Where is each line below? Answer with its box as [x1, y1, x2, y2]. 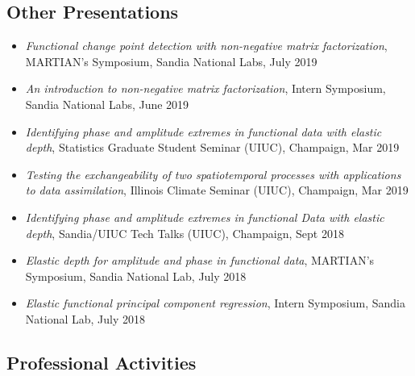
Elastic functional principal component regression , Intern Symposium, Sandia [25, 295, 405, 311]
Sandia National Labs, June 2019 [25, 95, 189, 112]
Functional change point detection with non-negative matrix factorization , [25, 37, 388, 54]
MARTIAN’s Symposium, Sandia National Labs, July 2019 [25, 52, 317, 69]
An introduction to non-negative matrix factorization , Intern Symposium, [25, 80, 386, 97]
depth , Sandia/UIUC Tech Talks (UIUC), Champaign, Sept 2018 [25, 224, 344, 241]
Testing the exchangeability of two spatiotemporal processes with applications [25, 165, 401, 182]
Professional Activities [6, 349, 197, 374]
